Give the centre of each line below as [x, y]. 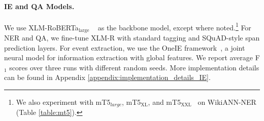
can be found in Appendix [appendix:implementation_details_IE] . [107, 77]
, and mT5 [164, 102]
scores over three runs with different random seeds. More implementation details [134, 67]
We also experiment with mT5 [63, 102]
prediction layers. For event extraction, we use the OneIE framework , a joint [125, 47]
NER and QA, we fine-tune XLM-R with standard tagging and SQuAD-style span [132, 37]
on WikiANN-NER [227, 102]
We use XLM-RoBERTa [41, 27]
